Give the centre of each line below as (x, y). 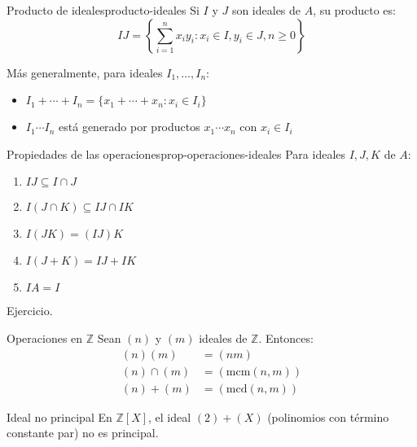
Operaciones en (45, 337)
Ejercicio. (30, 311)
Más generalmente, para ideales (85, 72)
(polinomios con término (328, 416)
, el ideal (170, 416)
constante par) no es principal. (83, 433)
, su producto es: (354, 10)
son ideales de (266, 10)
